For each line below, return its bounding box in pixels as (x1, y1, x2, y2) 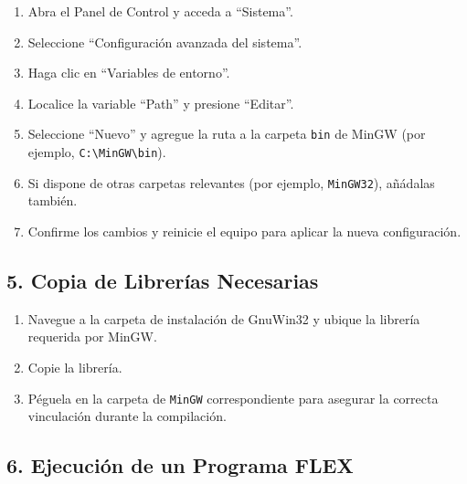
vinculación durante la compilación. (27, 406, 227, 426)
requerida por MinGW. (27, 327, 157, 346)
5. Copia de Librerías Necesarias (6, 266, 319, 294)
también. (27, 191, 78, 210)
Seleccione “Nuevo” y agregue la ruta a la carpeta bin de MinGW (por (27, 124, 426, 143)
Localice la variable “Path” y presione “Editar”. (27, 93, 294, 112)
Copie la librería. (27, 357, 122, 376)
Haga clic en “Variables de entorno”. (27, 63, 230, 82)
